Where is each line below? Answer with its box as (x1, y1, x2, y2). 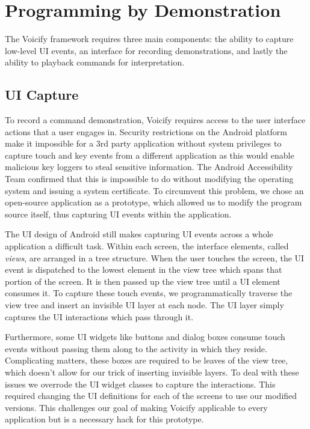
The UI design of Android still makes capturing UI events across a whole (5, 228, 273, 240)
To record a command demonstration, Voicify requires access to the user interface (5, 114, 306, 126)
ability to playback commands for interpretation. (5, 56, 185, 68)
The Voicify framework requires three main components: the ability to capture (5, 32, 294, 45)
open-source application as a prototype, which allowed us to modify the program (5, 196, 302, 208)
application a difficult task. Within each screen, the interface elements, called (5, 240, 289, 252)
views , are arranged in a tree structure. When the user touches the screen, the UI (5, 251, 305, 264)
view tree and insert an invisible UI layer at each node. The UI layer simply (5, 299, 284, 311)
